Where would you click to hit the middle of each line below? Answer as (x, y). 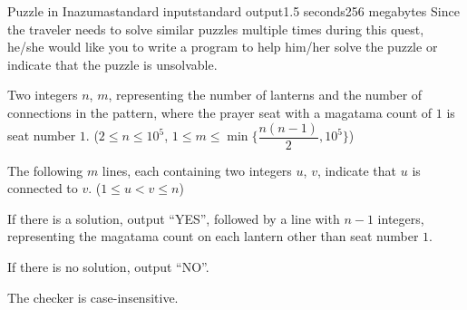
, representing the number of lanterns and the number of (265, 95)
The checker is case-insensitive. (93, 297)
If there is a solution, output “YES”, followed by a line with (174, 218)
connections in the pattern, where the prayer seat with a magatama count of (220, 112)
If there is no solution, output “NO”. (108, 266)
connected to (43, 188)
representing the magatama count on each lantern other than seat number (213, 236)
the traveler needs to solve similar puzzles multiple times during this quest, (216, 29)
